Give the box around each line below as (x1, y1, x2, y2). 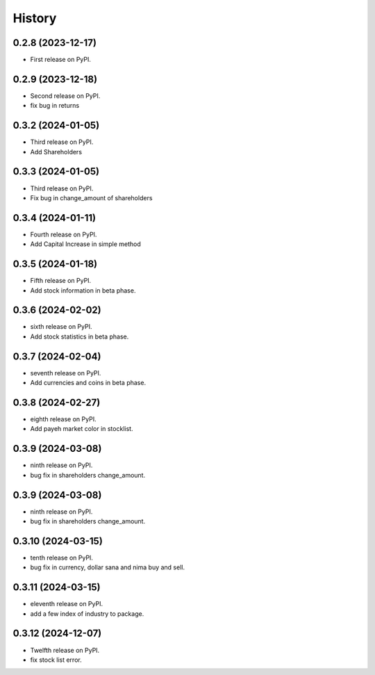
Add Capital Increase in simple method (30, 240, 142, 248)
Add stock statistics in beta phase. (30, 332, 129, 341)
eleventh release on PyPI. (30, 600, 103, 608)
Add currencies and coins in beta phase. (30, 379, 146, 387)
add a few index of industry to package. (30, 609, 144, 618)
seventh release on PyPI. (30, 368, 101, 377)
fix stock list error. (30, 656, 83, 664)
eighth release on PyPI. (30, 415, 97, 423)
